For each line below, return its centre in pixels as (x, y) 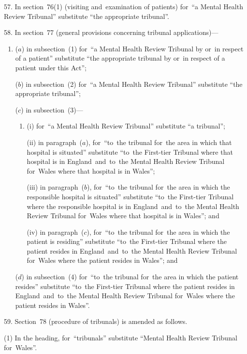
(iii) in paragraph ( (55, 187)
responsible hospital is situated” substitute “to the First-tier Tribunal (130, 196)
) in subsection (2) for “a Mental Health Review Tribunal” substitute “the (132, 84)
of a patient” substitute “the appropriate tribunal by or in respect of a (120, 58)
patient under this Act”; (51, 67)
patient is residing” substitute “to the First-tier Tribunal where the (127, 241)
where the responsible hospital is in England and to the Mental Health (133, 206)
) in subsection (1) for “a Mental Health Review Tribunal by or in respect (132, 48)
